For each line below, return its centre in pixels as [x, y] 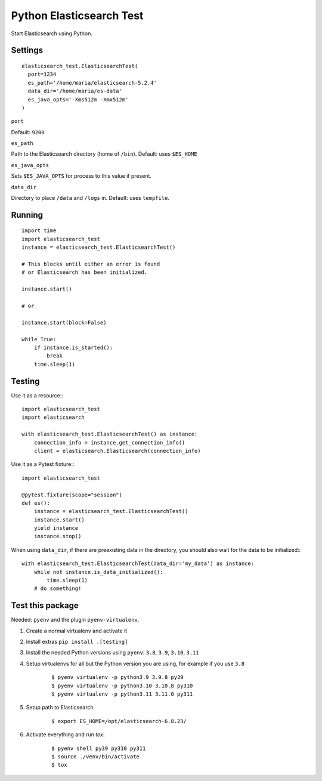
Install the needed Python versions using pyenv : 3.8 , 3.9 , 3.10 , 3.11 [112, 653]
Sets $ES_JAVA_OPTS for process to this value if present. [81, 176]
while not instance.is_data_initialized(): [98, 572]
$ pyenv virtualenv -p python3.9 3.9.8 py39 [118, 677]
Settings [27, 50]
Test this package [45, 606]
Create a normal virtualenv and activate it [77, 631]
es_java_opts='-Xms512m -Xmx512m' [78, 99]
